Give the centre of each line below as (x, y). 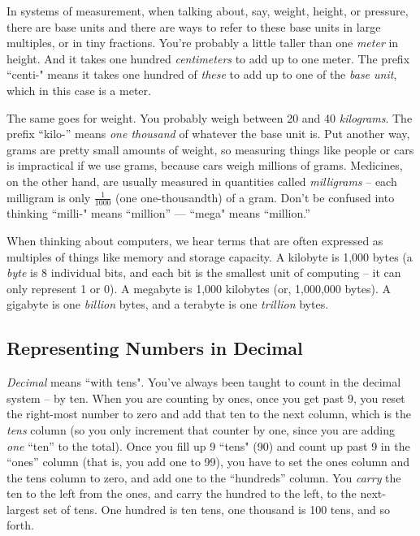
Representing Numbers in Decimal (155, 348)
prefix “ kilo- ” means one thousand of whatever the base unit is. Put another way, (208, 134)
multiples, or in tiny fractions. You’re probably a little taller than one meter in (203, 43)
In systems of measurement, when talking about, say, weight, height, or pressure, (208, 11)
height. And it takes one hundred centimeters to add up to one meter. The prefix (208, 58)
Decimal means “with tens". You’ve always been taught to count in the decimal (204, 382)
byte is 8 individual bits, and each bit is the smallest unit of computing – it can (204, 272)
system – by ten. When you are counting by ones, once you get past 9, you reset (206, 398)
